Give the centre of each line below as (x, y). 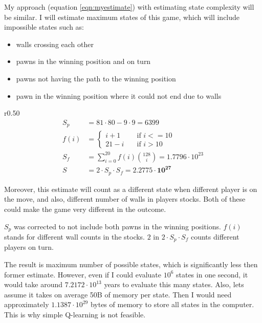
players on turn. (29, 247)
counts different (215, 237)
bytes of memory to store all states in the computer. (172, 304)
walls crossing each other (55, 44)
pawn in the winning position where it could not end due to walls (119, 95)
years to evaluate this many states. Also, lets (174, 284)
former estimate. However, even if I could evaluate (83, 274)
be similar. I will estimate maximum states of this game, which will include (122, 17)
